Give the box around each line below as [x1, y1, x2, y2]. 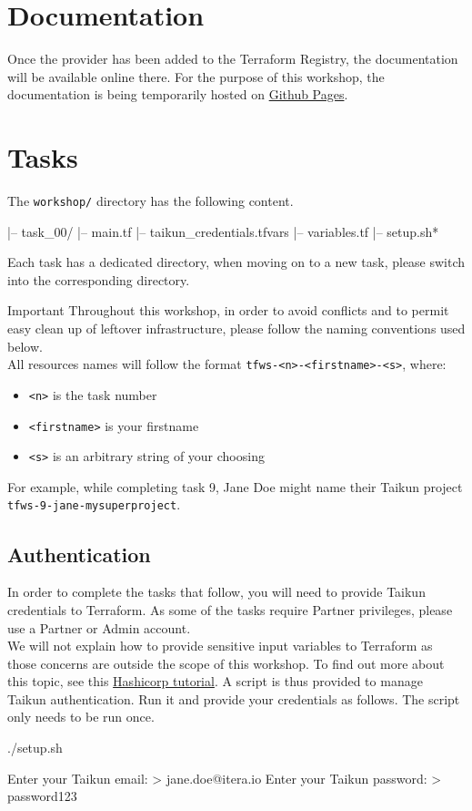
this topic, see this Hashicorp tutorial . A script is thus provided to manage [7, 672, 423, 691]
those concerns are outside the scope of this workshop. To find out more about [7, 653, 445, 672]
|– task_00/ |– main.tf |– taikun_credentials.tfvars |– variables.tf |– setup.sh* [7, 221, 439, 241]
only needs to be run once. [7, 707, 155, 726]
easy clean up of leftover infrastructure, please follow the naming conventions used [7, 319, 466, 338]
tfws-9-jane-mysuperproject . [7, 495, 181, 514]
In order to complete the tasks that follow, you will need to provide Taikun [7, 582, 426, 601]
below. [7, 336, 43, 355]
